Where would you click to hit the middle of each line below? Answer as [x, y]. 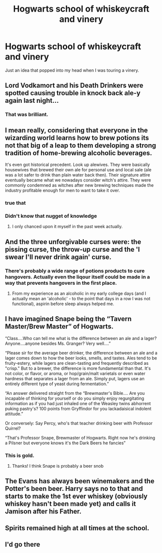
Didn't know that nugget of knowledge [51, 216]
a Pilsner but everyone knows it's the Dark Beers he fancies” [65, 443]
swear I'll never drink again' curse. [58, 257]
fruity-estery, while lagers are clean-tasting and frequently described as [77, 363]
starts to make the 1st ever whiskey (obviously [76, 496]
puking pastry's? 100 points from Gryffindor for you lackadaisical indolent [78, 408]
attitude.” [14, 414]
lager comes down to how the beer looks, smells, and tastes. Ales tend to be [81, 358]
